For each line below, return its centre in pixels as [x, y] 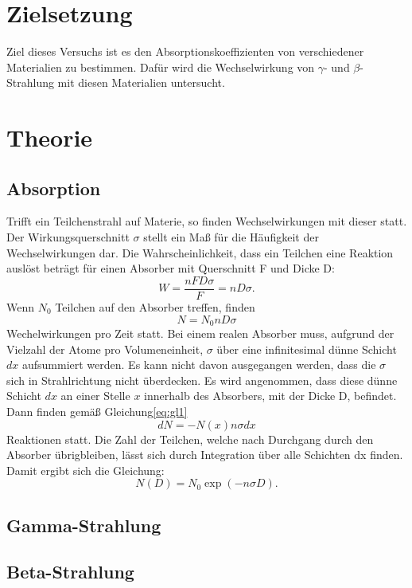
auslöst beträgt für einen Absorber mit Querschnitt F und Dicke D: [171, 268]
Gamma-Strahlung [84, 525]
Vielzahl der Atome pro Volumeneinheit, [105, 349]
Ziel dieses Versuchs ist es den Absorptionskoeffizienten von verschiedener [185, 51]
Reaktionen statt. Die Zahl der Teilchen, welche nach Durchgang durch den [190, 439]
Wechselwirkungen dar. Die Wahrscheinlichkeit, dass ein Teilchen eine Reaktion [200, 252]
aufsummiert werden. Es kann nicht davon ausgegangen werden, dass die [199, 365]
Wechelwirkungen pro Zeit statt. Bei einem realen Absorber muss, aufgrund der [200, 333]
